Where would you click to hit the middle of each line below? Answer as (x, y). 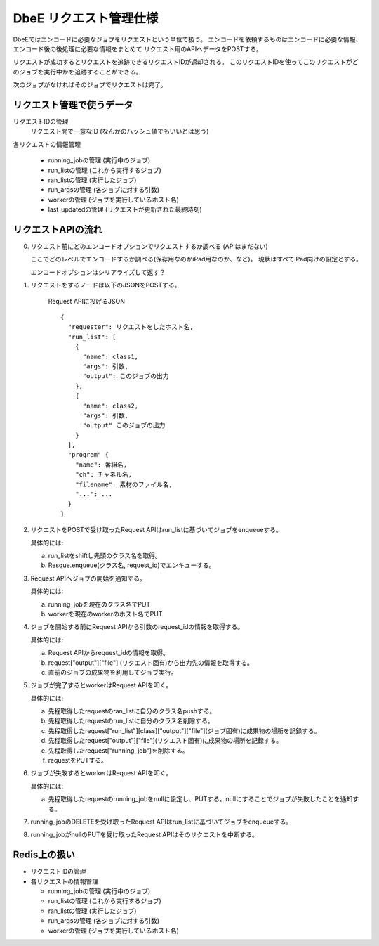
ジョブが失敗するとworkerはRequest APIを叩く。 (101, 773)
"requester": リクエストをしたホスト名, (131, 327)
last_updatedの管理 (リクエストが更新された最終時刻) (125, 209)
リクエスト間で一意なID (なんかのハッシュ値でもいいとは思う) (120, 131)
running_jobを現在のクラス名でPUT (99, 604)
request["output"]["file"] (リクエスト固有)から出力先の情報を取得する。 (151, 662)
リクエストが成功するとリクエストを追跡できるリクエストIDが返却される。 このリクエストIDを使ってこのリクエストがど (186, 62)
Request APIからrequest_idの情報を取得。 (109, 653)
